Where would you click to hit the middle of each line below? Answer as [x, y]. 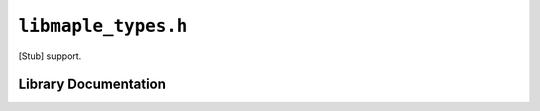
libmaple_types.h [103, 26]
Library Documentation [92, 84]
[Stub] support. [50, 56]
